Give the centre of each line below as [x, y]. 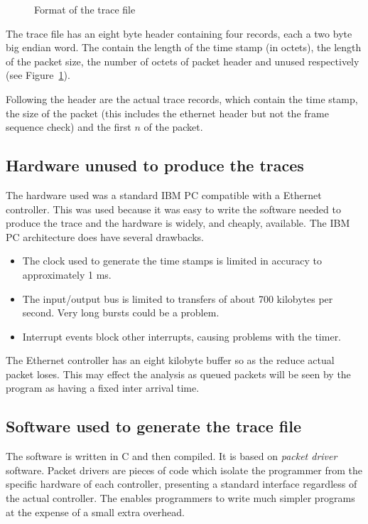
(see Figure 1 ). [38, 75]
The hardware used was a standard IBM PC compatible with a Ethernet [164, 194]
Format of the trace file [85, 9]
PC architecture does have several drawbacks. [105, 236]
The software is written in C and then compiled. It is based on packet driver [172, 456]
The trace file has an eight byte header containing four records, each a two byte [179, 33]
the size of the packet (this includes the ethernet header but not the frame [167, 113]
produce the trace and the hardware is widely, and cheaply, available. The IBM [178, 223]
